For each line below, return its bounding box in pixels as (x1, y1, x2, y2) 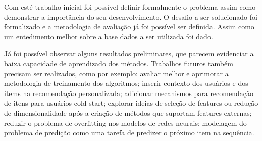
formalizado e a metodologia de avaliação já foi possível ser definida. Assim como (4, 21, 254, 32)
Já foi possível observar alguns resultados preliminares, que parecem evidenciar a (4, 48, 254, 59)
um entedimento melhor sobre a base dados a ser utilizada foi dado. (4, 31, 213, 41)
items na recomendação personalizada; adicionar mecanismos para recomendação (4, 87, 253, 98)
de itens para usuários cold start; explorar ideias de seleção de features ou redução (4, 98, 258, 108)
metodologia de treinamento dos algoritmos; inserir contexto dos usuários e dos (4, 78, 248, 88)
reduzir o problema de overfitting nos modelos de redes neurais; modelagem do (4, 117, 247, 128)
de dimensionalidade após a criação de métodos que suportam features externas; (4, 107, 252, 118)
